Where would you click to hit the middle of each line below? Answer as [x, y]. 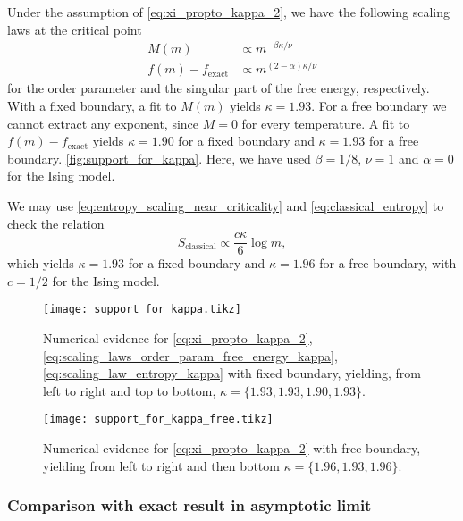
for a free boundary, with [388, 263]
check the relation [56, 223]
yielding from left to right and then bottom [161, 465]
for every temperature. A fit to [326, 123]
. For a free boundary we [379, 105]
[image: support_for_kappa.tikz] [142, 310]
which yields [41, 263]
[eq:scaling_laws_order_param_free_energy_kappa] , [190, 355]
